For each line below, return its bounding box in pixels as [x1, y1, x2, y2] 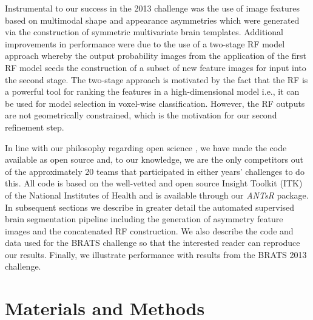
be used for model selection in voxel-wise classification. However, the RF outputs [5, 97, 305, 109]
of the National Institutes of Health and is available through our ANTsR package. [5, 188, 309, 201]
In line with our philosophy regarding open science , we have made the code [5, 141, 287, 154]
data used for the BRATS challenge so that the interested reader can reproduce [5, 236, 300, 249]
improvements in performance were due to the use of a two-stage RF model [5, 37, 285, 50]
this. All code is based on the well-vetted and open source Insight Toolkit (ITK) [5, 177, 303, 189]
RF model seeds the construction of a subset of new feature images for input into [5, 61, 306, 73]
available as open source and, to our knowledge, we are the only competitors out [5, 153, 303, 166]
